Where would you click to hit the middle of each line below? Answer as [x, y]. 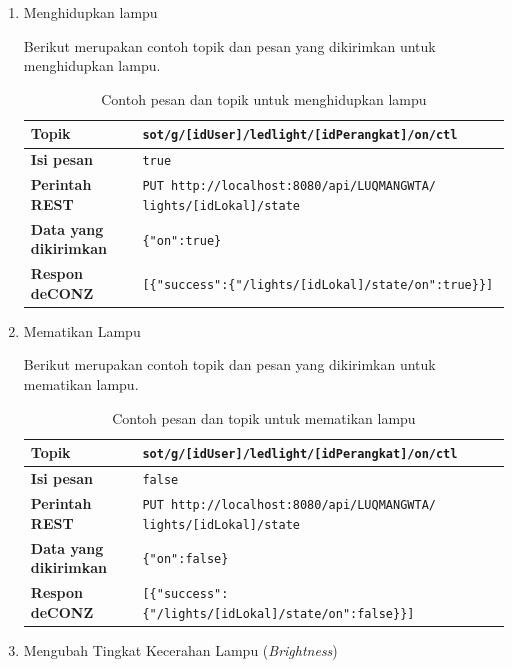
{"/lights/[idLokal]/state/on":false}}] [278, 613]
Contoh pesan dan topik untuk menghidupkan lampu [264, 98]
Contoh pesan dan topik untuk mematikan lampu [264, 417]
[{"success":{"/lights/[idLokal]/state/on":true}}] [318, 284]
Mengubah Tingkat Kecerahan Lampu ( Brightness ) [180, 649]
